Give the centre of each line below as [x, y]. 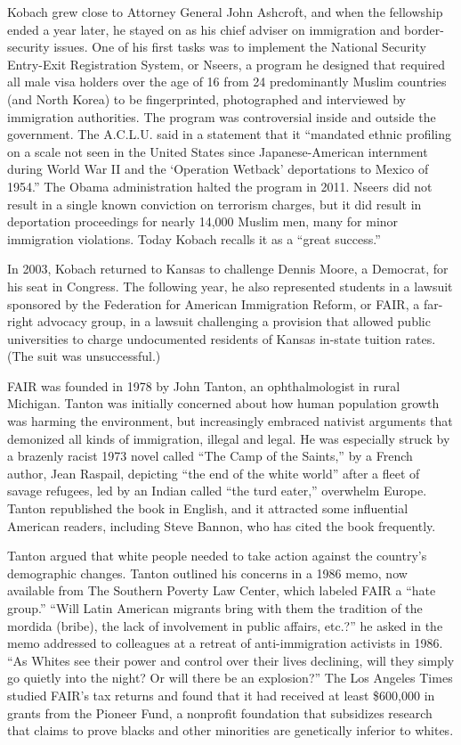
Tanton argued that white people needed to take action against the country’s [217, 556]
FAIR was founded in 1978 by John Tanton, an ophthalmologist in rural [204, 385]
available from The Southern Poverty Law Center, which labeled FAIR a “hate [222, 590]
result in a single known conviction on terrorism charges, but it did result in [214, 204]
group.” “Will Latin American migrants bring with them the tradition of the [215, 608]
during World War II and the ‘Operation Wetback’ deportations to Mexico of [218, 169]
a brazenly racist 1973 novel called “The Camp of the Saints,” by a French [210, 456]
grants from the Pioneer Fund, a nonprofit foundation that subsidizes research [220, 712]
